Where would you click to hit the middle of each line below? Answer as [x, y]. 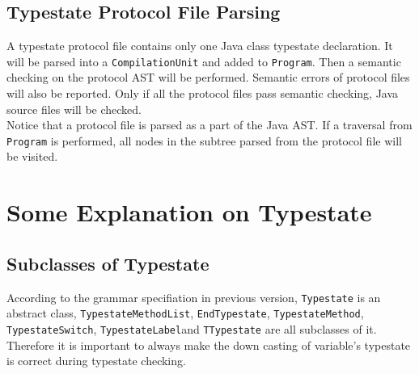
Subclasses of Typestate [108, 263]
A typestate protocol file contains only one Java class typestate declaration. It [200, 46]
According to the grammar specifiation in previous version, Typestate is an [194, 297]
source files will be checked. [74, 109]
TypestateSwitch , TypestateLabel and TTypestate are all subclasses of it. [192, 328]
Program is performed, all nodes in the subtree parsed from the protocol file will [204, 140]
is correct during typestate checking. [96, 361]
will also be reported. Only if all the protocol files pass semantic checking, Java [203, 93]
